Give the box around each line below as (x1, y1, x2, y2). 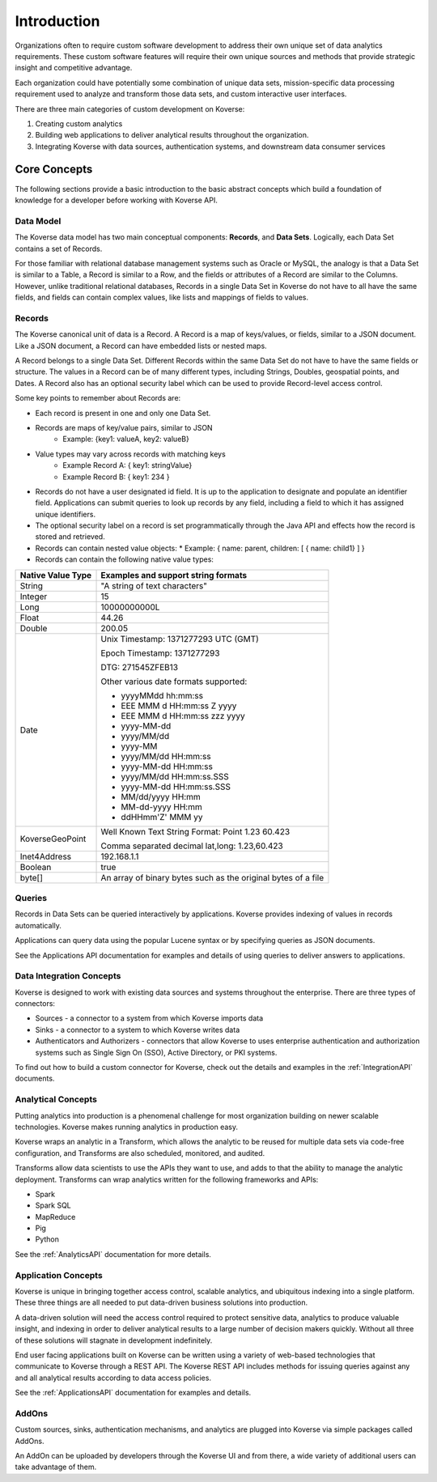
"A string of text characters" (100, 580, 208, 591)
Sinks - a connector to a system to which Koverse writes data (35, 1025, 240, 1034)
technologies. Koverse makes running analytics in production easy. (15, 1122, 239, 1132)
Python (35, 1234, 60, 1244)
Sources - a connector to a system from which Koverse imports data (35, 1013, 263, 1023)
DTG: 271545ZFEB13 (100, 661, 178, 673)
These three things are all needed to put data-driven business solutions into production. (15, 1297, 308, 1307)
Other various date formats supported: (100, 676, 248, 687)
